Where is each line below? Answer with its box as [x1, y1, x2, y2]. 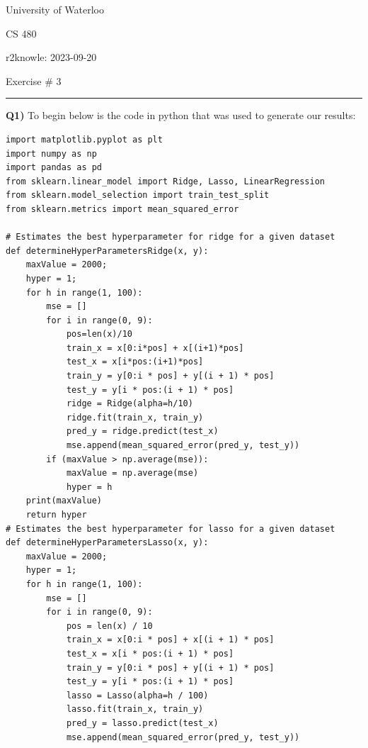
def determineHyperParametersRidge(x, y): [6, 245, 209, 256]
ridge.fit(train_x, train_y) [66, 412, 204, 423]
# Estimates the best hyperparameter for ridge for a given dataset [6, 232, 335, 242]
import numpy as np [6, 148, 97, 159]
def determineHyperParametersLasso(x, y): [6, 537, 209, 548]
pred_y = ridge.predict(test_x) [66, 426, 219, 437]
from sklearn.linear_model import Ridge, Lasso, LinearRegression [6, 176, 326, 186]
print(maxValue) [25, 496, 103, 506]
